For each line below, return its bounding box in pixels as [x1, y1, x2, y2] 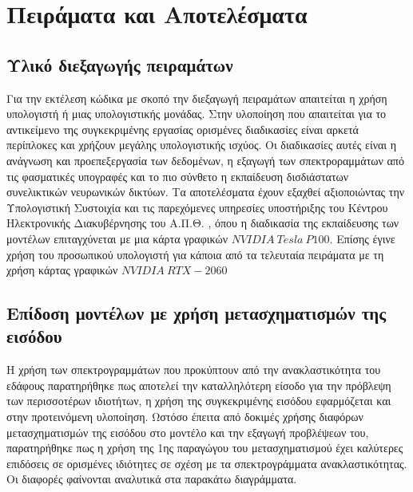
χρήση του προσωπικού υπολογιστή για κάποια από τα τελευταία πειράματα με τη [6, 246, 384, 262]
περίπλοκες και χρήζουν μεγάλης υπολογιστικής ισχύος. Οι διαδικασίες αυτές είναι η [6, 136, 397, 153]
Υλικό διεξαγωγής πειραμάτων [6, 52, 233, 77]
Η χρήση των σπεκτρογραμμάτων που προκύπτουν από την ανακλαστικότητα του [6, 361, 381, 378]
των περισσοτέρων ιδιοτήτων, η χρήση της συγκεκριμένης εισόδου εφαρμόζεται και [6, 392, 391, 409]
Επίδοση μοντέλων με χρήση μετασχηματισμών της [6, 301, 387, 325]
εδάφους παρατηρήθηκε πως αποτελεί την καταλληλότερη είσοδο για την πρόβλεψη [6, 376, 391, 393]
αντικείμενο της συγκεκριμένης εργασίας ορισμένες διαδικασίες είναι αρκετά [6, 120, 359, 137]
